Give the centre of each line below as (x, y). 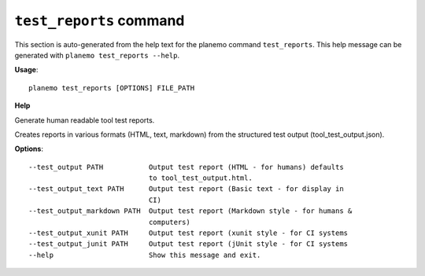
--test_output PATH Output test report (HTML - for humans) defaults (186, 167)
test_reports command (100, 20)
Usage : (26, 70)
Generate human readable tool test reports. (85, 120)
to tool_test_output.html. (201, 178)
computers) (169, 222)
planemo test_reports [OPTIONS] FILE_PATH (112, 88)
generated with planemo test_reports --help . (97, 55)
